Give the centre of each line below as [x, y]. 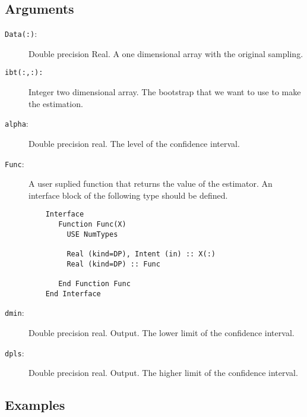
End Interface [73, 294]
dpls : [15, 352]
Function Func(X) [92, 225]
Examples [35, 405]
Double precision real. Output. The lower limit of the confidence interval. [162, 332]
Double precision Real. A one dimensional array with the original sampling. [166, 53]
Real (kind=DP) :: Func [113, 264]
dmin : [15, 313]
